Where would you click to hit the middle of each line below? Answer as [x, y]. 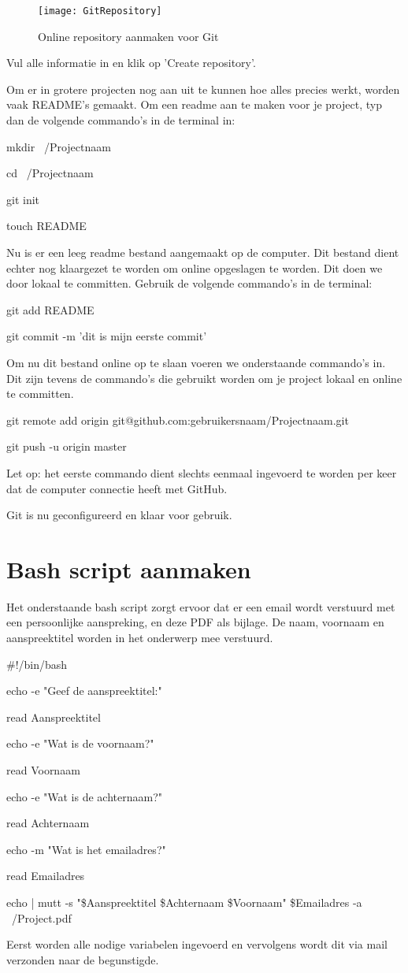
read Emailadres [46, 876]
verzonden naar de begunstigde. [83, 959]
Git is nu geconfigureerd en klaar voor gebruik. [119, 515]
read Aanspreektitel [54, 717]
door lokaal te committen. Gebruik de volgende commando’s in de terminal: [189, 283]
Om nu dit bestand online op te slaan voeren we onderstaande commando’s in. [196, 362]
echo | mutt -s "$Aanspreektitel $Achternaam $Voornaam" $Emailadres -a [184, 902]
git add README [50, 309]
